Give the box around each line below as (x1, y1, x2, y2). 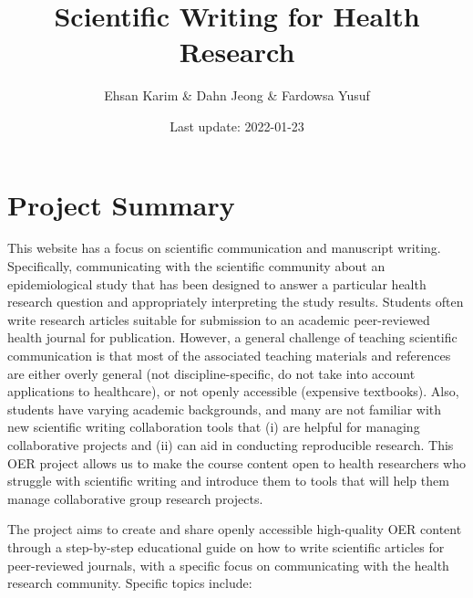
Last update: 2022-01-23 (170, 116, 304, 135)
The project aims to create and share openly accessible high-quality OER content (7, 519, 462, 539)
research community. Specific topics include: (7, 573, 252, 593)
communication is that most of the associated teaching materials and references (7, 346, 451, 364)
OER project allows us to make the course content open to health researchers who (7, 453, 466, 472)
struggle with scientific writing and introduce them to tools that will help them (7, 471, 449, 490)
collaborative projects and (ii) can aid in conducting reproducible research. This (7, 435, 454, 454)
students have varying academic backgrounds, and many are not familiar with (7, 399, 442, 418)
